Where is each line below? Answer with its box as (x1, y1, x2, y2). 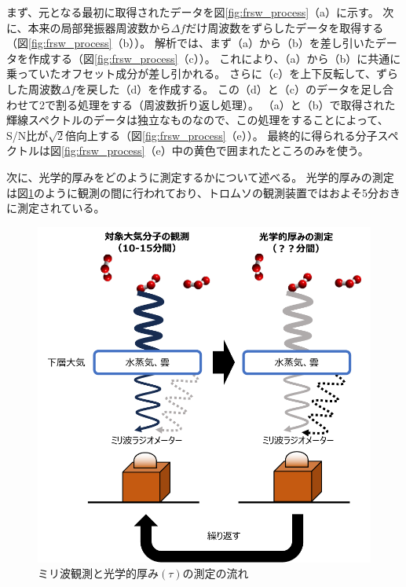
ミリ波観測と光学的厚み (38, 565, 159, 581)
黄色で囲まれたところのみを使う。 (193, 142, 369, 159)
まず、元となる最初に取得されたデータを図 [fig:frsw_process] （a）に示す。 (6, 4, 379, 20)
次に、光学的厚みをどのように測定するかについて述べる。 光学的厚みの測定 (6, 168, 394, 185)
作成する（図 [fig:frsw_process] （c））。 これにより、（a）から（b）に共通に (27, 50, 401, 66)
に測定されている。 (6, 200, 105, 216)
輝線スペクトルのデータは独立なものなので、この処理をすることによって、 (6, 112, 389, 128)
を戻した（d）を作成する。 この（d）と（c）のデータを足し (75, 80, 382, 97)
